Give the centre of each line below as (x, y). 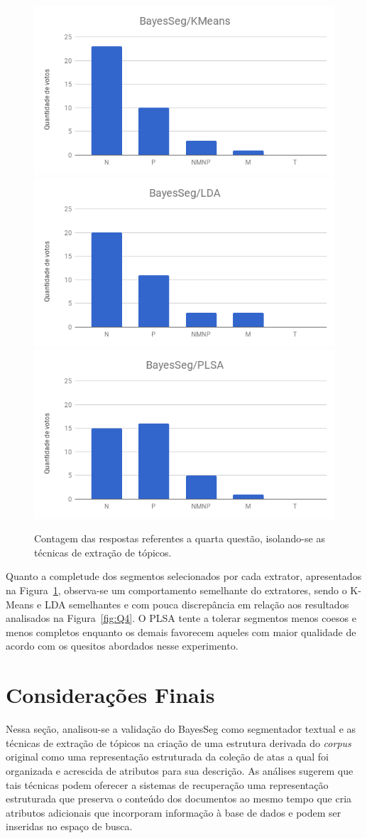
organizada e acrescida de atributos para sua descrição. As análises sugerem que (180, 770)
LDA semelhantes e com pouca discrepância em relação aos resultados (197, 604)
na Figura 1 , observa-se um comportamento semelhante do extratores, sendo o (176, 590)
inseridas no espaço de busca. (69, 826)
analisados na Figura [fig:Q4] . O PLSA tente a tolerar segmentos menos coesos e (181, 618)
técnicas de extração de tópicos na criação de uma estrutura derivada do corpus (179, 742)
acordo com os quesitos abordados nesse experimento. (122, 646)
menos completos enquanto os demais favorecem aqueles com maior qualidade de (181, 632)
